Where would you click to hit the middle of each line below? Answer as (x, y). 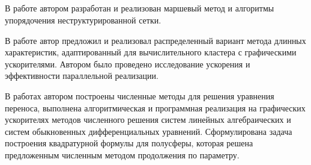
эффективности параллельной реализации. (82, 76)
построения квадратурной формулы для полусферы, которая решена (129, 143)
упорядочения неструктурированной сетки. (83, 20)
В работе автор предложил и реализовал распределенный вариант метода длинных (155, 40)
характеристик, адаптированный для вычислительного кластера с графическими (151, 52)
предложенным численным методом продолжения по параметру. (122, 154)
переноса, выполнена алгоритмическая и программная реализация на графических (155, 107)
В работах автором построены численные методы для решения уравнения (140, 95)
